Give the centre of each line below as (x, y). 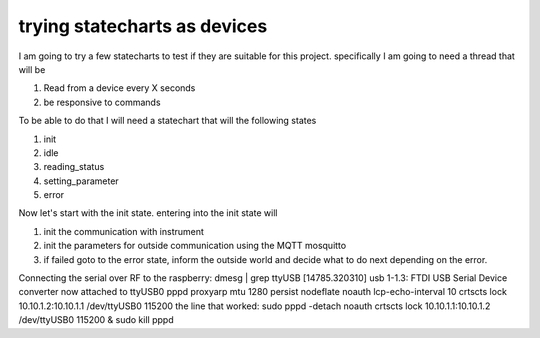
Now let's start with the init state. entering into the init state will (148, 213)
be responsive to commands (102, 102)
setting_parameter (81, 181)
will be (32, 69)
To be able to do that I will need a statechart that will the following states (167, 121)
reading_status (74, 167)
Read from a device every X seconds (119, 88)
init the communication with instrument (124, 231)
